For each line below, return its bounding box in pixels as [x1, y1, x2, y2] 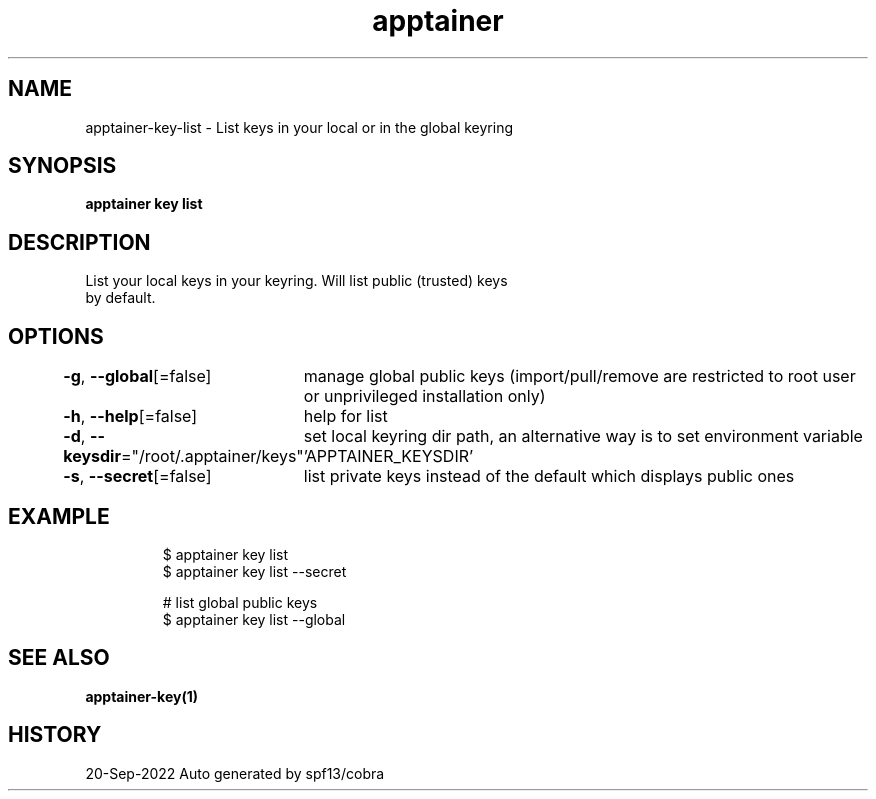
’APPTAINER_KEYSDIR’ [303, 446, 474, 467]
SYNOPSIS [8, 153, 117, 179]
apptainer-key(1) [85, 687, 198, 705]
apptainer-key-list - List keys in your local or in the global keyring [85, 118, 514, 136]
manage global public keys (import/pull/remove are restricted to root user [303, 366, 856, 387]
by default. [85, 289, 156, 307]
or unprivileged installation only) [303, 386, 546, 407]
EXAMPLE [8, 503, 110, 529]
